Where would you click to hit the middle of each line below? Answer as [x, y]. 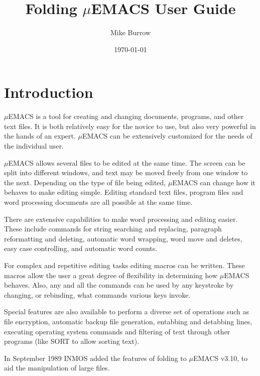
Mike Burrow [131, 32]
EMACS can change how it [214, 182]
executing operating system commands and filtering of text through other [117, 331]
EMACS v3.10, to [220, 358]
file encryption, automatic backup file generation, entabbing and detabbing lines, [128, 321]
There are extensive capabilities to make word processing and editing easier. [121, 219]
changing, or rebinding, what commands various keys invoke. [97, 294]
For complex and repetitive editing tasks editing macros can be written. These [124, 265]
